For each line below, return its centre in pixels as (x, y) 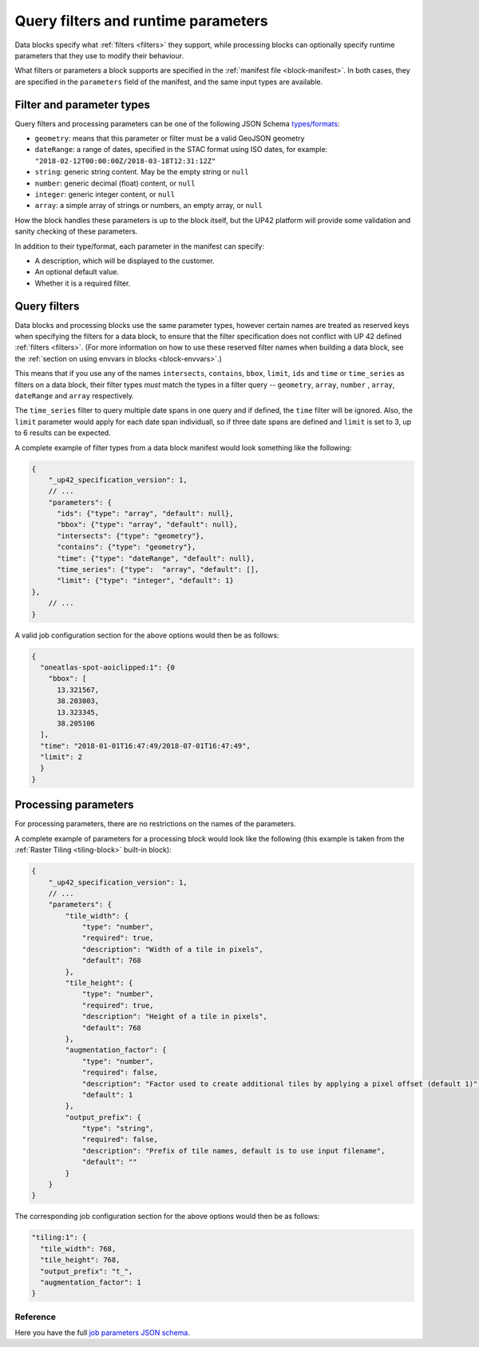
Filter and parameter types (83, 104)
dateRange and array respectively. (75, 395)
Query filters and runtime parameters (141, 21)
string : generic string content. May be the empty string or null (142, 172)
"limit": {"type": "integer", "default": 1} (146, 581)
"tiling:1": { (59, 1237)
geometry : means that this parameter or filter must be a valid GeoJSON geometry (170, 138)
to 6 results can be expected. (63, 433)
